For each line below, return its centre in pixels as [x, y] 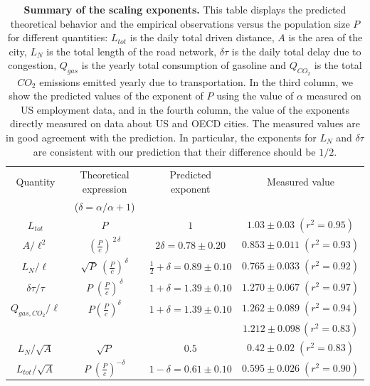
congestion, [32, 65]
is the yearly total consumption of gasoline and [184, 65]
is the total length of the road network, [132, 51]
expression [105, 188]
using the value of [255, 96]
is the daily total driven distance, [202, 37]
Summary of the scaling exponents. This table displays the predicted [185, 9]
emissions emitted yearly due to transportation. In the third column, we [196, 81]
